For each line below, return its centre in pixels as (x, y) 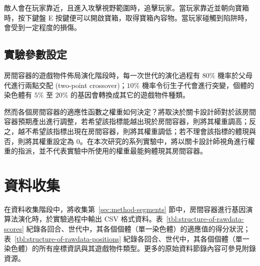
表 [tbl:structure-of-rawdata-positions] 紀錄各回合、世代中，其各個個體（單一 (127, 238)
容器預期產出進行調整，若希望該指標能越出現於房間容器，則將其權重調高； (126, 121)
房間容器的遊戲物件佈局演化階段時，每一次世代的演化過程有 (102, 75)
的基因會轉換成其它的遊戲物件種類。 (130, 95)
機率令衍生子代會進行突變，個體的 (198, 85)
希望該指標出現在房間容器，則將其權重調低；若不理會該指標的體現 (140, 131)
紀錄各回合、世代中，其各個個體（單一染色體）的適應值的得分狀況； (138, 229)
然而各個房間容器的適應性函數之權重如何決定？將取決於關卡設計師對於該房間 (130, 111)
